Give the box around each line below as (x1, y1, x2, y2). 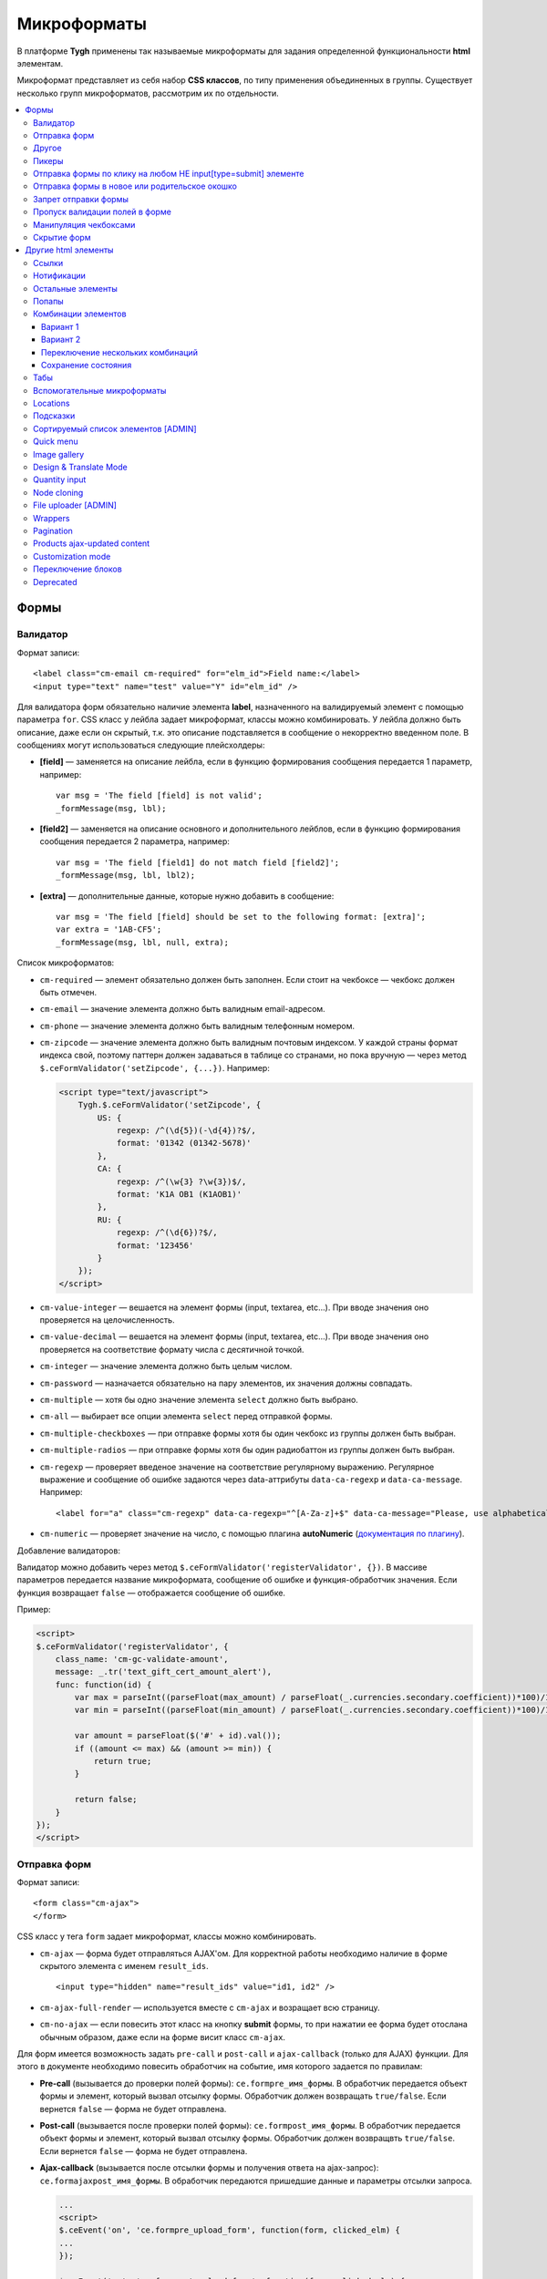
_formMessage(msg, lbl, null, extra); (56, 937, 230, 947)
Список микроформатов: (16, 957, 115, 968)
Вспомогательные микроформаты (33, 385, 167, 396)
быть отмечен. (39, 986, 98, 997)
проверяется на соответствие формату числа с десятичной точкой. (39, 1344, 304, 1355)
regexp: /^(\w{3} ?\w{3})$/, (116, 1176, 247, 1187)
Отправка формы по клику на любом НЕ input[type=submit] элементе (33, 169, 304, 180)
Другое (33, 142, 63, 154)
